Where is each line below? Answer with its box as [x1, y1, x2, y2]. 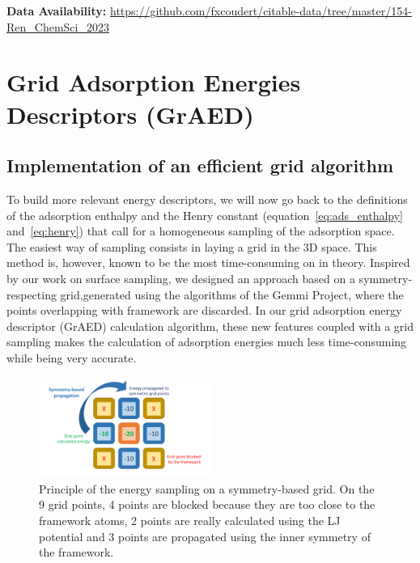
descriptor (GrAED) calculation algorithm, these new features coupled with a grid [6, 317, 414, 334]
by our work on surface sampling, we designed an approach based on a [6, 269, 355, 286]
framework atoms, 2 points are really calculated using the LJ [39, 512, 341, 529]
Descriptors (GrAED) [6, 97, 254, 130]
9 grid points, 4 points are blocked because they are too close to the [39, 496, 375, 513]
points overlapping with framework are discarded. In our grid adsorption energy [6, 302, 402, 319]
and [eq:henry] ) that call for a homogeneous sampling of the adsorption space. [6, 222, 395, 239]
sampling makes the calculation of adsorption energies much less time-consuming [6, 333, 407, 350]
